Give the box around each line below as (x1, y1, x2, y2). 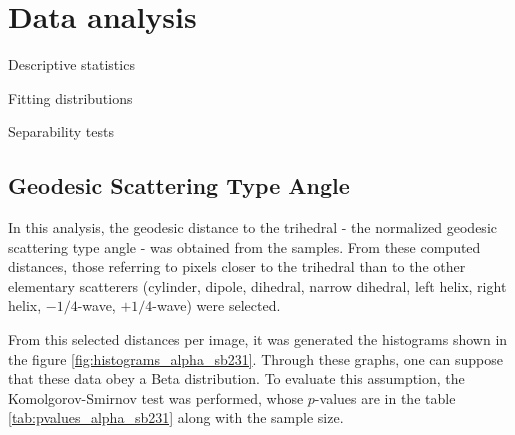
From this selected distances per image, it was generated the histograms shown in (8, 329, 508, 350)
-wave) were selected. (152, 295, 281, 316)
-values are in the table (314, 387, 456, 408)
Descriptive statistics (8, 54, 135, 75)
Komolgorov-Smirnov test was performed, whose (8, 387, 304, 408)
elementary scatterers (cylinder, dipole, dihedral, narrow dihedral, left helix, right (8, 275, 507, 296)
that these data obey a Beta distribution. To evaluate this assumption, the (8, 368, 465, 389)
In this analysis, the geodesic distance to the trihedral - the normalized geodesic (8, 217, 497, 238)
